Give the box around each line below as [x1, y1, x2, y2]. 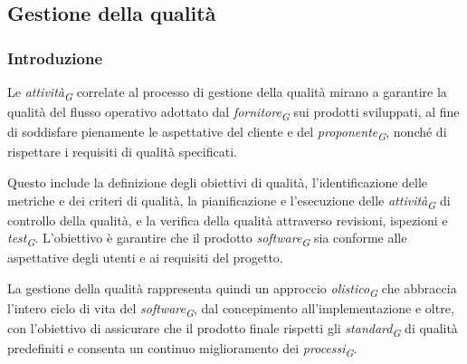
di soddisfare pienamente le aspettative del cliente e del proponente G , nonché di [7, 122, 447, 144]
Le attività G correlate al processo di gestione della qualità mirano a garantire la [7, 82, 447, 103]
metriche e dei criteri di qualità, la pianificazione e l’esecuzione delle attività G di [7, 190, 451, 212]
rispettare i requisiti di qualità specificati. [7, 142, 237, 161]
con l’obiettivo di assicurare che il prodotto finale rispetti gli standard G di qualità [7, 319, 458, 340]
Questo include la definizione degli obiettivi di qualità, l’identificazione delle [7, 172, 428, 191]
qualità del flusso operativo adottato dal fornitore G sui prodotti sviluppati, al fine [7, 102, 460, 123]
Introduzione [7, 46, 103, 69]
